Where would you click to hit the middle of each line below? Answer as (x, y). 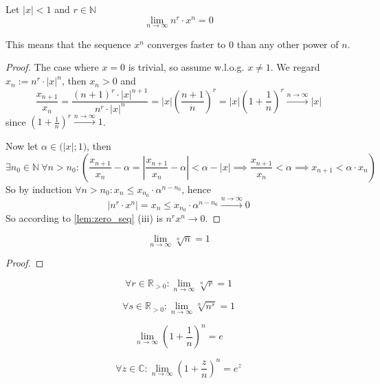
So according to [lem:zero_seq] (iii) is (84, 218)
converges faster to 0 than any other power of (243, 44)
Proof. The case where (52, 67)
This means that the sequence (68, 44)
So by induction (39, 189)
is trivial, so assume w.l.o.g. (186, 67)
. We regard (295, 67)
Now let (22, 146)
